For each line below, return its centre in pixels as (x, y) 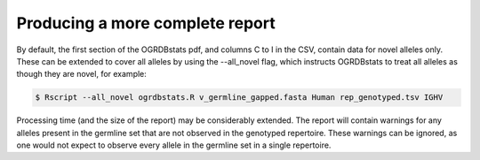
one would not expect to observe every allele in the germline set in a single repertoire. (174, 145)
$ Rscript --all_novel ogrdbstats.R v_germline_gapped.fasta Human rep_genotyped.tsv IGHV (239, 98)
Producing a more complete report (146, 23)
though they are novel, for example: (81, 74)
